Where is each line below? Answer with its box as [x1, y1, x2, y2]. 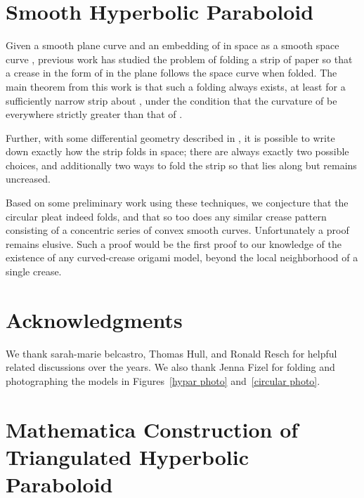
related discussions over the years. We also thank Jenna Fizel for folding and [6, 360, 335, 374]
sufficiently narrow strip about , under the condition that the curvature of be [6, 93, 337, 107]
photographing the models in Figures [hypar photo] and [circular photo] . [6, 373, 320, 388]
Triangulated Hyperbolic [6, 442, 249, 471]
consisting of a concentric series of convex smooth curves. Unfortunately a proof [6, 223, 349, 237]
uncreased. [6, 171, 51, 186]
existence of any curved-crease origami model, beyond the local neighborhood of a [6, 250, 358, 265]
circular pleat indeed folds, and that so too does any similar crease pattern [6, 209, 327, 223]
